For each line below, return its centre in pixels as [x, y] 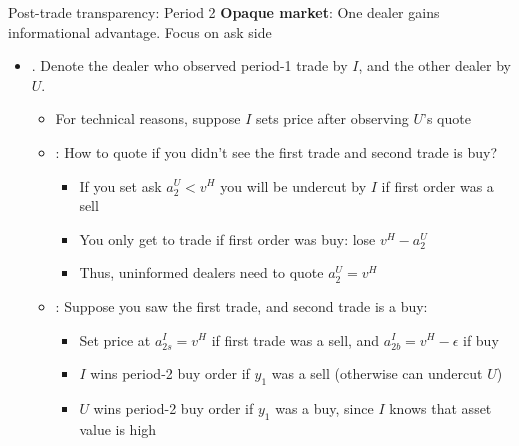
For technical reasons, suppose [148, 118]
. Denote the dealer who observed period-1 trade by [189, 65]
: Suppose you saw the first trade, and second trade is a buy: [241, 305]
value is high [118, 428]
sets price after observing [332, 118]
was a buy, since [324, 407]
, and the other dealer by [434, 65]
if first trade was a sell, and [295, 339]
